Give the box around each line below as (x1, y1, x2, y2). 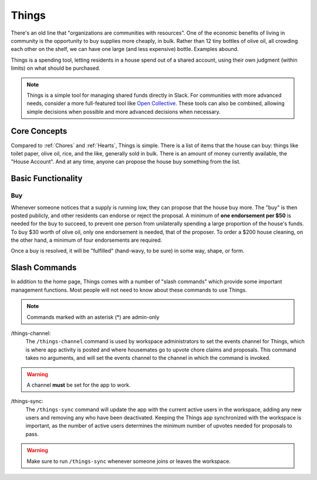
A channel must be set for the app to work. (26, 381, 131, 388)
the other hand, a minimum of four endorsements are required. (11, 236, 163, 244)
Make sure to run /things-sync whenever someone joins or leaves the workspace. (26, 458, 231, 465)
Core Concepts (11, 126, 68, 136)
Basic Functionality (11, 174, 83, 184)
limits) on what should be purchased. (11, 65, 101, 72)
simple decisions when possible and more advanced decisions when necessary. (26, 108, 221, 115)
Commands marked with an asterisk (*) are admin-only (26, 313, 160, 320)
